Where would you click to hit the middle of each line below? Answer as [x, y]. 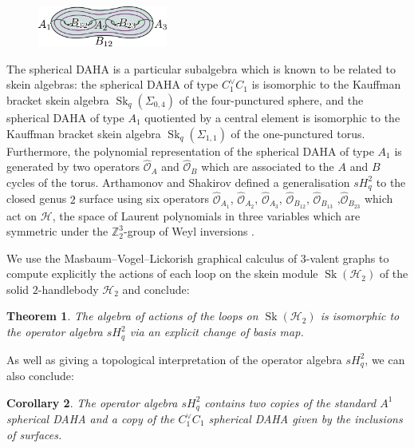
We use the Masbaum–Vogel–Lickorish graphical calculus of [152, 258]
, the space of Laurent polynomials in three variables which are [206, 215]
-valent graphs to [347, 258]
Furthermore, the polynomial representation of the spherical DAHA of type [190, 151]
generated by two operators [73, 167]
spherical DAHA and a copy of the [91, 419]
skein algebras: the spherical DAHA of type [112, 84]
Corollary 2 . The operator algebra [92, 402]
